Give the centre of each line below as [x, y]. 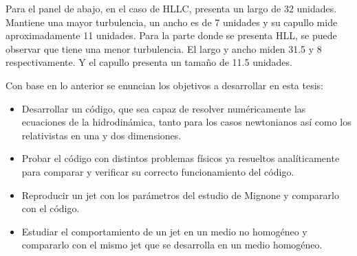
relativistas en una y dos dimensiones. [101, 135]
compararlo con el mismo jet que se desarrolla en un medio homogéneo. [172, 245]
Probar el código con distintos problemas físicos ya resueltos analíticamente [181, 158]
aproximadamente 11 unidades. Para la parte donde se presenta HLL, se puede [171, 35]
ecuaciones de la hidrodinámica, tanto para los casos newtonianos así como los [186, 122]
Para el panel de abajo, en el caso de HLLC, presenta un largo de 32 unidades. [171, 8]
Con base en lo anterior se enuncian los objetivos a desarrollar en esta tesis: [164, 85]
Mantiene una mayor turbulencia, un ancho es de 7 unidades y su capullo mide [172, 22]
